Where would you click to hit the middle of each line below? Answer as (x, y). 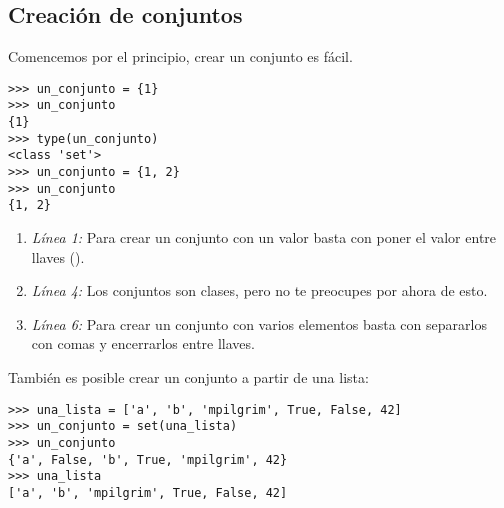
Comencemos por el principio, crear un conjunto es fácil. (180, 56)
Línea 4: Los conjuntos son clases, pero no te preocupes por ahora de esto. (259, 290)
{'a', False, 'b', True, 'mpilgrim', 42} (148, 459)
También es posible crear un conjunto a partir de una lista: (188, 377)
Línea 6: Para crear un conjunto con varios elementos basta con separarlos (259, 323)
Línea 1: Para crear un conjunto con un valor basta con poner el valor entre (264, 237)
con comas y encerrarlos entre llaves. (143, 343)
